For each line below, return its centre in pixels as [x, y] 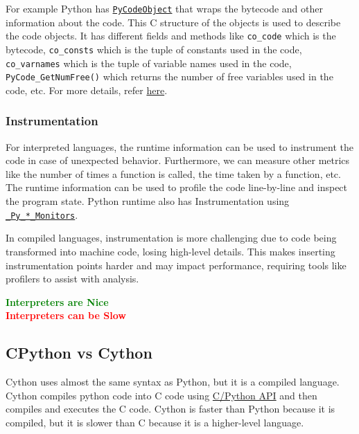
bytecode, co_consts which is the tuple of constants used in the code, [154, 49]
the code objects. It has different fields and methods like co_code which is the [171, 36]
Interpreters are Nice [57, 301]
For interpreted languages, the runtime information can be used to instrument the [179, 146]
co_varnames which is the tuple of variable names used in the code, [149, 63]
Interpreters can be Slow [66, 315]
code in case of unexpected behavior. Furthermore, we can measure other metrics [178, 160]
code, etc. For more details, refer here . [87, 90]
